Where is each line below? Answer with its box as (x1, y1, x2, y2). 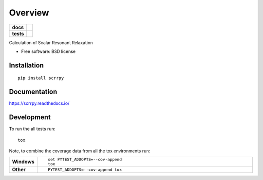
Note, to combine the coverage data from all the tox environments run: (9, 148, 150, 154)
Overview (9, 7, 49, 18)
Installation (9, 61, 44, 69)
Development (9, 113, 51, 121)
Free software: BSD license (21, 49, 75, 54)
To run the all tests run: (9, 126, 56, 132)
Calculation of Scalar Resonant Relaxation (9, 39, 93, 46)
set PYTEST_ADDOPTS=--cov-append (48, 157, 122, 162)
